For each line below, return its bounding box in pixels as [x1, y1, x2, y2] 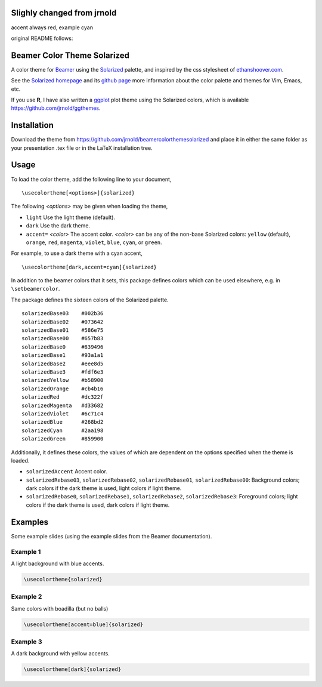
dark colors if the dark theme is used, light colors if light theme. [26, 485, 182, 492]
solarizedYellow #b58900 [21, 377, 104, 384]
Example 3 [11, 637, 42, 646]
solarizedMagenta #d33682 [21, 402, 104, 409]
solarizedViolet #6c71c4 [21, 410, 104, 417]
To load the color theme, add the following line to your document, [11, 175, 172, 183]
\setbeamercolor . [11, 285, 60, 292]
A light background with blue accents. [11, 560, 104, 567]
